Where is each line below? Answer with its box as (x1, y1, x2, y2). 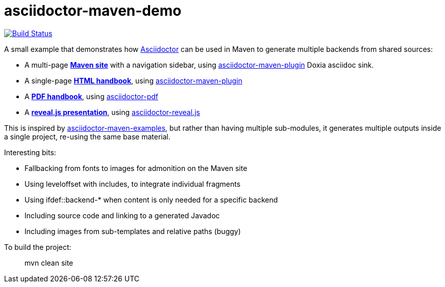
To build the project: (4, 242, 71, 251)
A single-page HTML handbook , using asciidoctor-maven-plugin (24, 76, 242, 85)
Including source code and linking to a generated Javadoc (24, 211, 220, 220)
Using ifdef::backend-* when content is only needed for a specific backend (24, 195, 278, 204)
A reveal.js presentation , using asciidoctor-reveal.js (24, 107, 200, 117)
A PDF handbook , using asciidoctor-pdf (24, 92, 158, 101)
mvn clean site (24, 258, 73, 267)
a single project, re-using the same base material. (4, 132, 170, 141)
